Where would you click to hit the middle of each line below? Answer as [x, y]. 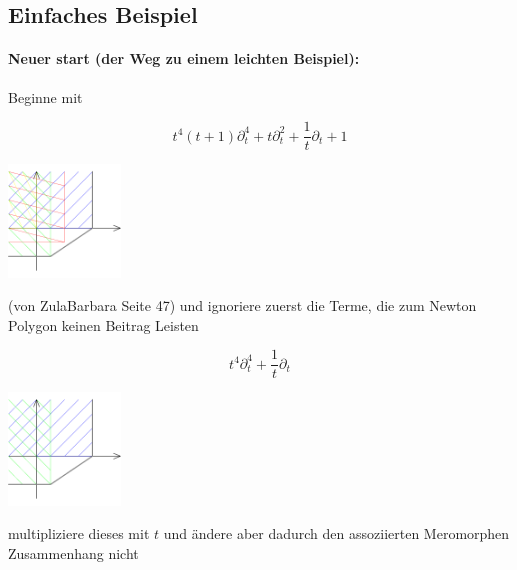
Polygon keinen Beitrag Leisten [103, 324]
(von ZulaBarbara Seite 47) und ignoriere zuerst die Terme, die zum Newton [242, 305]
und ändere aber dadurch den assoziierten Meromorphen [336, 533]
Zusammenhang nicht [73, 553]
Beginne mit [45, 96]
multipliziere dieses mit [79, 533]
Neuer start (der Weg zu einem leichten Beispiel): [184, 58]
